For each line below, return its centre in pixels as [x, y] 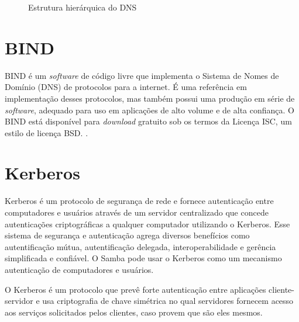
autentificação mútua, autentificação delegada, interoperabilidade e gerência [140, 246]
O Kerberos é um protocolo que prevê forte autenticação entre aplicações [135, 289]
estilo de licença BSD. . [47, 132]
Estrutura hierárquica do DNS [83, 7]
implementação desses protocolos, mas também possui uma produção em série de [150, 98]
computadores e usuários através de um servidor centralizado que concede [137, 212]
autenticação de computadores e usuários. [79, 269]
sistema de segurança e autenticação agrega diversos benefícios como [127, 235]
